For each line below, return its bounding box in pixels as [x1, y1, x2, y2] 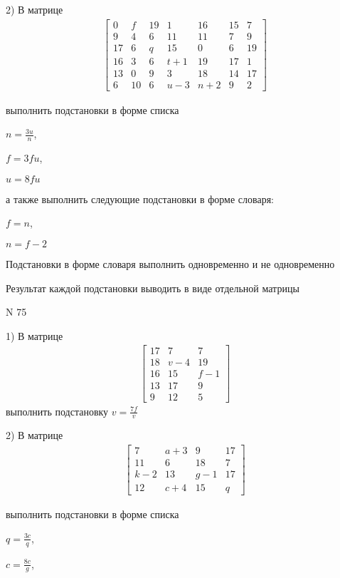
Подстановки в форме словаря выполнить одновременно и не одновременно [6, 257, 335, 272]
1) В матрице [6, 328, 63, 343]
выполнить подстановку [6, 403, 109, 418]
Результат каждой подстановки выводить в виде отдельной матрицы [6, 280, 299, 295]
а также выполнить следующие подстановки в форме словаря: [6, 191, 274, 206]
